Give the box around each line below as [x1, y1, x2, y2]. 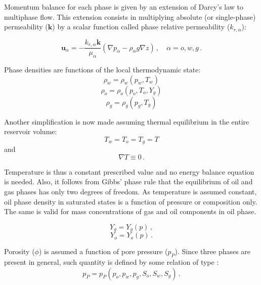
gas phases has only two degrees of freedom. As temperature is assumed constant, [4, 186, 257, 196]
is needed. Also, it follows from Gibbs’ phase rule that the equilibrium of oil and [4, 176, 253, 187]
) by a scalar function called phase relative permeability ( [52, 21, 230, 32]
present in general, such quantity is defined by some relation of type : [4, 256, 219, 267]
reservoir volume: [4, 126, 57, 137]
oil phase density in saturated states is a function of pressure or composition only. [4, 196, 257, 207]
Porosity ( [4, 246, 35, 257]
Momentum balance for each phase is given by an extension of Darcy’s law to [4, 2, 244, 12]
